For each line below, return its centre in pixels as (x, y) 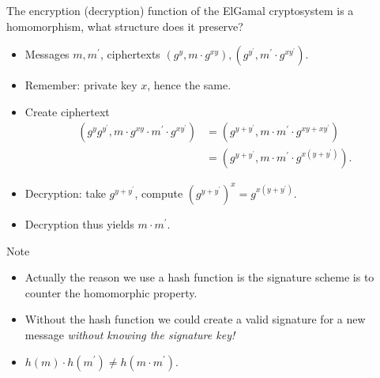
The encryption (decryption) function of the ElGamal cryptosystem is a (180, 10)
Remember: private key (81, 85)
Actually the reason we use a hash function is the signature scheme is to (199, 277)
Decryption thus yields (79, 223)
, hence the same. (189, 85)
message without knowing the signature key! (130, 334)
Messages (47, 54)
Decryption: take (65, 193)
